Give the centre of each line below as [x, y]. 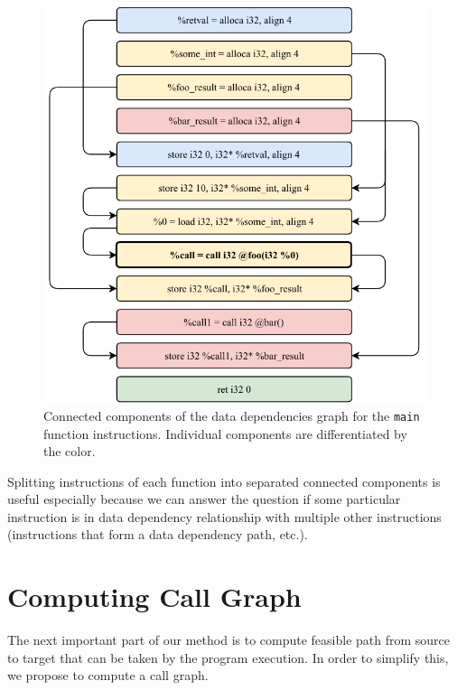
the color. [70, 451]
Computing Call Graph [154, 597]
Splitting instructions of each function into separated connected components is [224, 481]
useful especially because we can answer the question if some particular [204, 499]
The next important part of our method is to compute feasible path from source [229, 640]
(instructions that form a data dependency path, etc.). [158, 534]
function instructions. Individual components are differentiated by [225, 433]
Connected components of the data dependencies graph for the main [232, 415]
